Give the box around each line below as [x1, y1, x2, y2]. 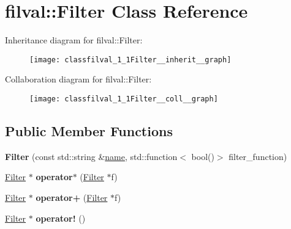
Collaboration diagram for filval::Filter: [5, 73, 152, 85]
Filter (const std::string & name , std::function [5, 150, 178, 162]
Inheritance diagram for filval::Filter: [5, 34, 143, 46]
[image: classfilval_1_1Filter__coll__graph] [29, 94, 218, 103]
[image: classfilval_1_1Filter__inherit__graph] [29, 55, 232, 64]
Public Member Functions [5, 122, 173, 140]
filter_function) [229, 150, 287, 162]
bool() [191, 150, 214, 162]
